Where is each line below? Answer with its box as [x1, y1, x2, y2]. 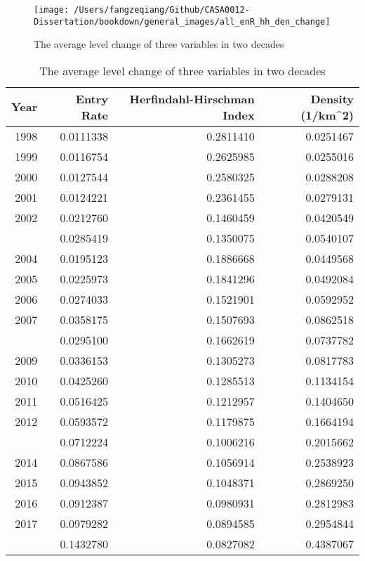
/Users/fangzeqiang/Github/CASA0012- [74, 5, 250, 15]
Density [310, 90, 354, 107]
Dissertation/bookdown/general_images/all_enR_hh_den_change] [34, 16, 331, 27]
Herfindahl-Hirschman [129, 90, 255, 107]
